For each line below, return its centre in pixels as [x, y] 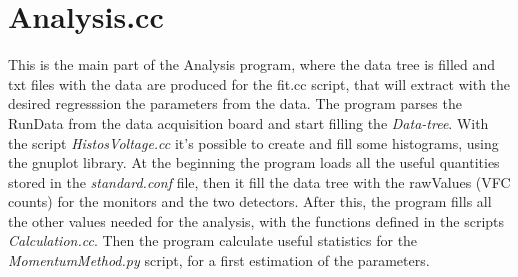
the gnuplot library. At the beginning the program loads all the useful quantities [254, 162]
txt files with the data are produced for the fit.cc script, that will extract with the [259, 83]
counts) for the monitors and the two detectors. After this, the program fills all [250, 201]
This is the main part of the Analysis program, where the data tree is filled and [252, 64]
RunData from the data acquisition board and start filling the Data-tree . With [248, 122]
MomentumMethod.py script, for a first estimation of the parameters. [219, 260]
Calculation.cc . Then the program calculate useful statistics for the [213, 240]
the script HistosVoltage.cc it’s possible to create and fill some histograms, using [253, 142]
